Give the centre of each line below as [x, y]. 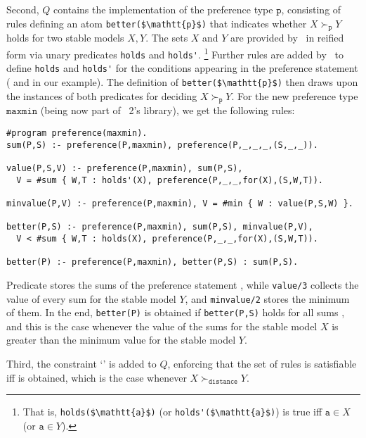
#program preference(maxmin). [77, 133]
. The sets [167, 38]
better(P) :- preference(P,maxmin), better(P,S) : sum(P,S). [152, 262]
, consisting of [311, 9]
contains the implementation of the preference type [163, 9]
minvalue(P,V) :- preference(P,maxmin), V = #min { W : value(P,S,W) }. [180, 203]
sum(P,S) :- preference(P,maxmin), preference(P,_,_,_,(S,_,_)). [162, 145]
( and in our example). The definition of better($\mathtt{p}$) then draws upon [182, 81]
